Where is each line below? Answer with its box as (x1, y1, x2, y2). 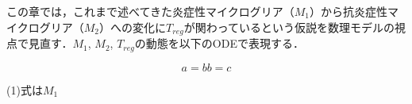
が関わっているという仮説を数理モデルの (183, 18, 395, 35)
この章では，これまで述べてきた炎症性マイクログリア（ (6, 3, 295, 19)
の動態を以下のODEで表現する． (134, 35, 304, 52)
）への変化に (99, 18, 167, 35)
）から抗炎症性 (310, 3, 388, 19)
